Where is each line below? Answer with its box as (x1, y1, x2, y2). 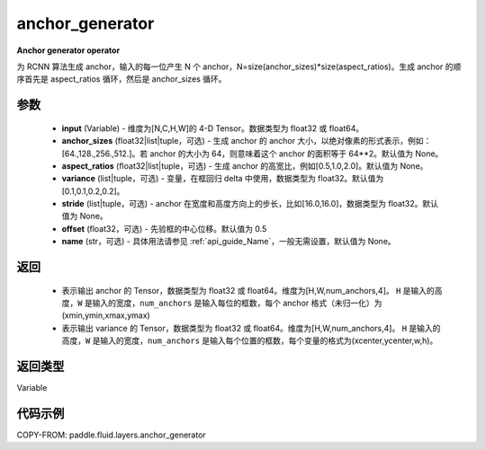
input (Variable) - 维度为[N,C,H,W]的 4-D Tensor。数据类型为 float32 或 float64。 (61, 122, 364, 134)
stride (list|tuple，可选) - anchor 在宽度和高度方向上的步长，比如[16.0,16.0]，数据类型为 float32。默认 (61, 199, 438, 209)
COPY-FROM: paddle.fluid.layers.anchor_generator (16, 429, 206, 440)
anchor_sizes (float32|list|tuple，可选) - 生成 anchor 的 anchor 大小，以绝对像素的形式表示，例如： (61, 136, 432, 146)
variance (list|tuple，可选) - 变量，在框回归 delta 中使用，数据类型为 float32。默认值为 (61, 173, 384, 184)
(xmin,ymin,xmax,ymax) (61, 310, 150, 321)
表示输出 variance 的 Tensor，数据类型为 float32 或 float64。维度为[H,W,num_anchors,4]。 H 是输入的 (61, 322, 441, 333)
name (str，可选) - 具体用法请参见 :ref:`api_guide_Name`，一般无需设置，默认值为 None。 (61, 236, 396, 247)
